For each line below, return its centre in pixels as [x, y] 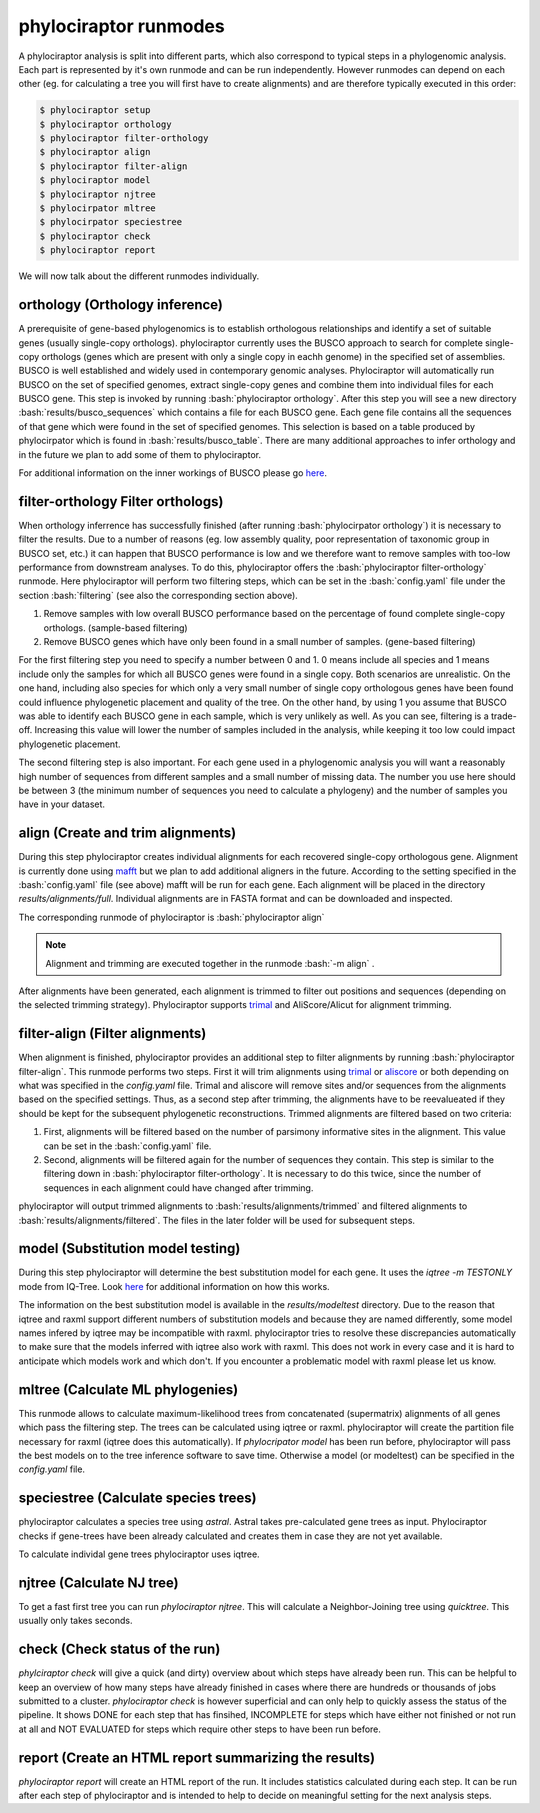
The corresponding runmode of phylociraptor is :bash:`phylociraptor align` [171, 917]
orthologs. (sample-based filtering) [116, 627]
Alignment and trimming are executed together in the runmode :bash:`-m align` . [210, 963]
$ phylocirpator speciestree [111, 222]
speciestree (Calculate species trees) [137, 1498]
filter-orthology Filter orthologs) [121, 501]
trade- [503, 716]
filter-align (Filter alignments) [112, 1033]
